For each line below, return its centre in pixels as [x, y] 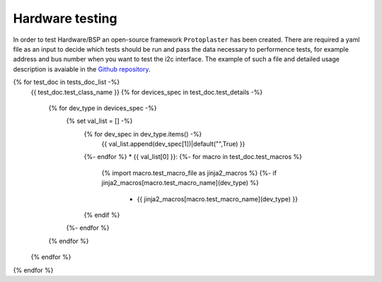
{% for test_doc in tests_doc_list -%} [66, 82]
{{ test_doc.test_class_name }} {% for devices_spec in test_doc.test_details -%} [147, 92]
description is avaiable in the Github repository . [82, 69]
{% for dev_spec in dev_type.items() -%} [143, 134]
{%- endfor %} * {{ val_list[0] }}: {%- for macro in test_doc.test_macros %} [193, 157]
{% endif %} [102, 215]
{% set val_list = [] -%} [99, 121]
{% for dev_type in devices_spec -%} [103, 108]
